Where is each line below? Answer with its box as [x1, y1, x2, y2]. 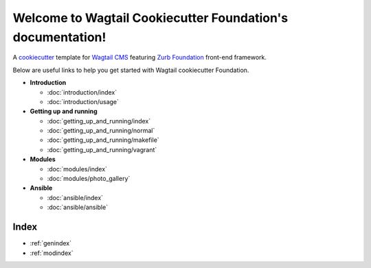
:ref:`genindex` [30, 239, 72, 247]
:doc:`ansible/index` [47, 193, 103, 202]
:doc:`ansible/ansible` [47, 203, 109, 212]
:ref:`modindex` [30, 249, 74, 257]
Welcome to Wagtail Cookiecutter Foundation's [12, 10, 289, 25]
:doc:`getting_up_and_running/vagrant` [47, 145, 157, 154]
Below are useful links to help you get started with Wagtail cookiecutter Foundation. [12, 66, 249, 74]
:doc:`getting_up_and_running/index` [47, 117, 151, 125]
